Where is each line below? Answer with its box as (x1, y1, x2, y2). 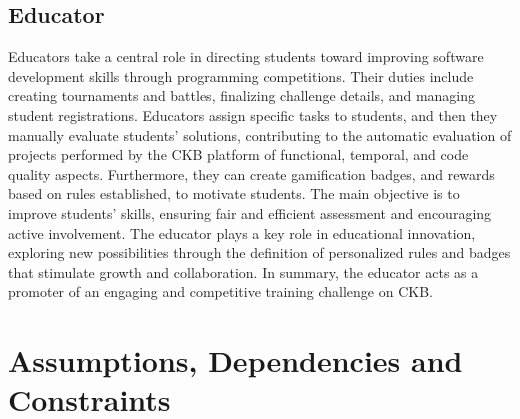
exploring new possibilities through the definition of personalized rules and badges (8, 242, 511, 263)
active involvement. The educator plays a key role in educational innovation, (8, 222, 476, 243)
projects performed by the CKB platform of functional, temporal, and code (8, 144, 469, 165)
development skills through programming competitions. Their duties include (8, 65, 474, 86)
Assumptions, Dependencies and (8, 340, 463, 381)
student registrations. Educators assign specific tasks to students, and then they (8, 104, 498, 125)
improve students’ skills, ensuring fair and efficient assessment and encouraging (8, 202, 492, 223)
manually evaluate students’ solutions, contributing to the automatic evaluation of (8, 124, 512, 145)
